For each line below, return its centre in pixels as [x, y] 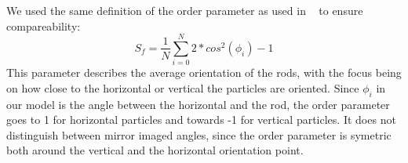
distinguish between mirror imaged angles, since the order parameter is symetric [199, 134]
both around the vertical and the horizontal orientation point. [155, 150]
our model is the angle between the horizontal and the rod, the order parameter [198, 104]
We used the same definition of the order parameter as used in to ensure [185, 10]
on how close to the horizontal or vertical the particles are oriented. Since [183, 87]
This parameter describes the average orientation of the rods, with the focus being [204, 72]
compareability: [44, 25]
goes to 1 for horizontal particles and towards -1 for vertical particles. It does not [201, 120]
